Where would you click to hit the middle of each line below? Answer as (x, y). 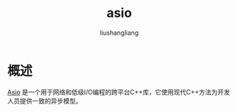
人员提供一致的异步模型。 (45, 101)
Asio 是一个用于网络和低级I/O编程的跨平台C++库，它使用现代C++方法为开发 (119, 92)
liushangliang (119, 33)
